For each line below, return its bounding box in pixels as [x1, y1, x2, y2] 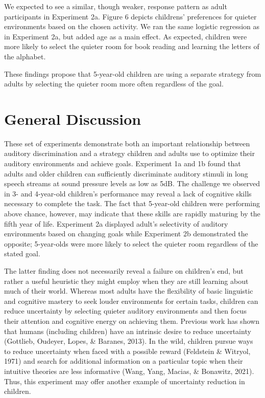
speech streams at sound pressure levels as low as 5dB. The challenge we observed [4, 178, 260, 189]
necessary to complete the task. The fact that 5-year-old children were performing [4, 198, 260, 209]
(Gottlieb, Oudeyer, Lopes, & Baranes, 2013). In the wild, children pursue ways [4, 336, 253, 346]
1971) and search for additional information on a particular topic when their [4, 356, 243, 366]
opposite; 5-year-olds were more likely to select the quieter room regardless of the [4, 238, 258, 249]
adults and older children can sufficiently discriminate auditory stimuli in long [4, 168, 248, 179]
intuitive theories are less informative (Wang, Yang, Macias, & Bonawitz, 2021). [4, 365, 254, 376]
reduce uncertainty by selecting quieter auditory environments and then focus [4, 305, 247, 316]
